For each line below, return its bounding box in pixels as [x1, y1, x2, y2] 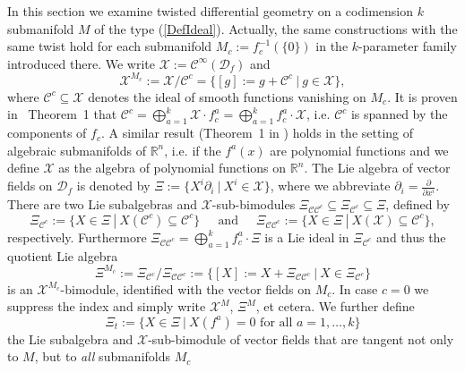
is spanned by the [350, 105, 448, 123]
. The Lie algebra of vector [304, 158, 451, 177]
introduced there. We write [7, 54, 156, 72]
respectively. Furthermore [7, 227, 147, 246]
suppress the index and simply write [7, 297, 206, 316]
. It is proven [387, 87, 458, 106]
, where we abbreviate [270, 176, 391, 195]
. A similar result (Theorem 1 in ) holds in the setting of [100, 123, 414, 142]
